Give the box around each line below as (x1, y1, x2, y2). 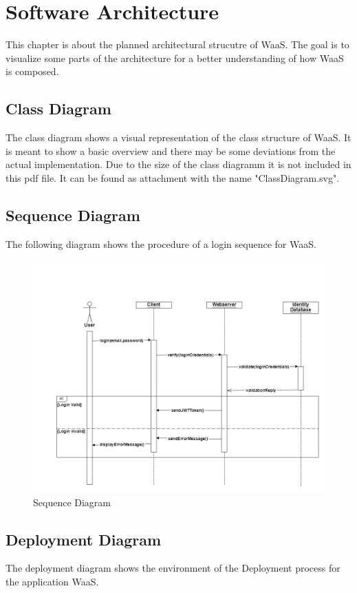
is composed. (6, 64, 59, 79)
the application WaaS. (6, 574, 99, 589)
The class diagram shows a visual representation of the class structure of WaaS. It (6, 130, 351, 145)
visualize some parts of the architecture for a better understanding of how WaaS (6, 50, 344, 65)
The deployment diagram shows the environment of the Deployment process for (6, 561, 340, 575)
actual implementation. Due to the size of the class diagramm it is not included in (6, 157, 351, 171)
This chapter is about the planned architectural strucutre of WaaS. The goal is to (6, 37, 349, 52)
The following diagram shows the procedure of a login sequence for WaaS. (6, 236, 316, 251)
